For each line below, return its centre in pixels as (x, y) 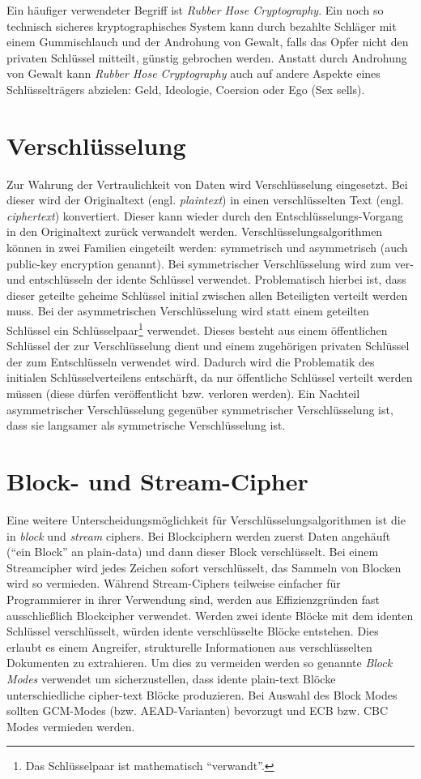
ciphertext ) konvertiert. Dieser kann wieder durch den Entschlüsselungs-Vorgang (205, 215)
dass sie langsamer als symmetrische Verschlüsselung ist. (146, 425)
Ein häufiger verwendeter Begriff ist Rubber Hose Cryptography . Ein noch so (195, 10)
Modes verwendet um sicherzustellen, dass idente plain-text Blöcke (171, 678)
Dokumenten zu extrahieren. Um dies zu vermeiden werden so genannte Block (200, 663)
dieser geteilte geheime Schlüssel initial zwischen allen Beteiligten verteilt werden (207, 295)
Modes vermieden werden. (71, 726)
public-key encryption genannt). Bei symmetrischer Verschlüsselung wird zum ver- (210, 263)
